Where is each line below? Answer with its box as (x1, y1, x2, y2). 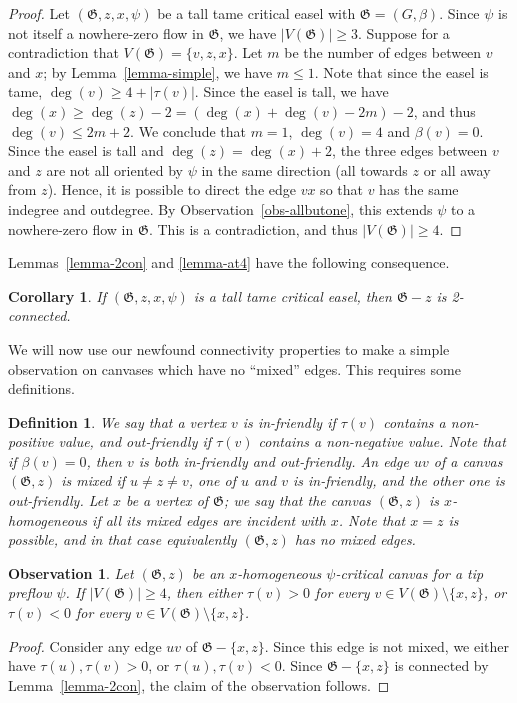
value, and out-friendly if (58, 431, 212, 452)
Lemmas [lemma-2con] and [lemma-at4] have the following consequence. (8, 252, 450, 273)
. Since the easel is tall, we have (194, 81, 389, 102)
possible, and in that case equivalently (8, 529, 237, 550)
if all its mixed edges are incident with (92, 509, 326, 530)
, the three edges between (332, 140, 488, 161)
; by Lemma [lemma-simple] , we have (43, 61, 273, 82)
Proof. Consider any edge (8, 635, 162, 656)
